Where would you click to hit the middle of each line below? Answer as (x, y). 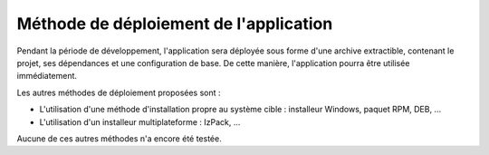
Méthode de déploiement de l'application (175, 24)
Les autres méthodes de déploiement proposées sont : (119, 92)
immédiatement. (47, 76)
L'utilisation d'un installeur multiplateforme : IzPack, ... (140, 121)
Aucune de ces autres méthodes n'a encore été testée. (119, 138)
